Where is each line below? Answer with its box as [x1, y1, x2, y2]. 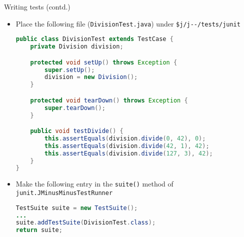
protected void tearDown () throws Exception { [30, 96, 188, 104]
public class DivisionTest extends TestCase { [15, 35, 173, 43]
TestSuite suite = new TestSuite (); [15, 204, 138, 211]
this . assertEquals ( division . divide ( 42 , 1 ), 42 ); [44, 142, 209, 149]
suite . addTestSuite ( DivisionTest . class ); [15, 219, 156, 226]
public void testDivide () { [30, 127, 123, 135]
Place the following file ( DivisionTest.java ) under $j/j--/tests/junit [15, 18, 240, 28]
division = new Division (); [44, 73, 138, 81]
